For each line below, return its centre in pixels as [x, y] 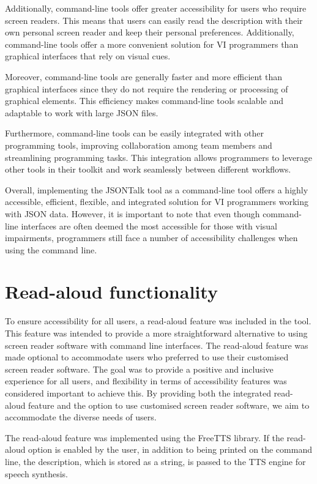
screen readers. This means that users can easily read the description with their [154, 20]
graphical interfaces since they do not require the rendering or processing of [147, 88]
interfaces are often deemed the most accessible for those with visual [149, 225]
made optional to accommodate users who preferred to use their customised [147, 357]
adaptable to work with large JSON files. [82, 112]
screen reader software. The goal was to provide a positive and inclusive [139, 369]
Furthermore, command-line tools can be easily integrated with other [134, 133]
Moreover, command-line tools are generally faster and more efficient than [144, 76]
